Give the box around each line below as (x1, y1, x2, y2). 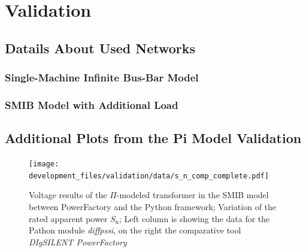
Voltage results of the (29, 189, 107, 201)
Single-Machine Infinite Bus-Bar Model (5, 70, 199, 85)
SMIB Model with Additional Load (5, 97, 178, 112)
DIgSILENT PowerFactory (29, 235, 127, 248)
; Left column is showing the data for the (119, 212, 270, 224)
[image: (29, 160, 59, 169)
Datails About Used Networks (5, 38, 196, 57)
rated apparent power (29, 212, 108, 224)
